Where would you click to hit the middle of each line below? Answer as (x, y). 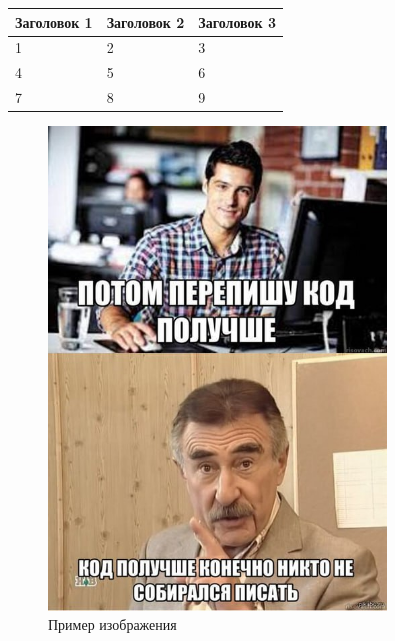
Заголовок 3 (237, 21)
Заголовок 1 (54, 21)
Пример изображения (112, 624)
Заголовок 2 (145, 21)
